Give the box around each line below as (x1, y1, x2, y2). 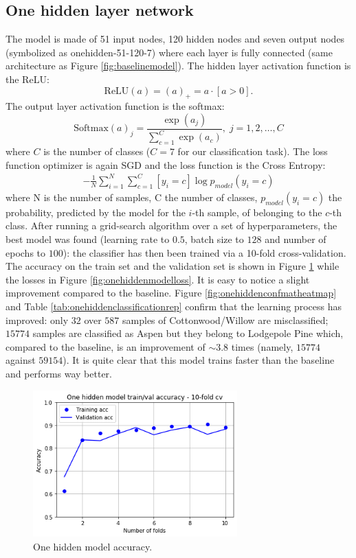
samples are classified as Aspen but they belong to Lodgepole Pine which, (32, 326, 344, 340)
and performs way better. (5, 366, 112, 380)
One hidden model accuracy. (33, 539, 153, 553)
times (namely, (231, 339, 293, 353)
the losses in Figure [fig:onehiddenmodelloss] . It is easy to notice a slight (5, 272, 310, 286)
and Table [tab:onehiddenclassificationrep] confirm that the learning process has (5, 299, 342, 314)
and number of (265, 232, 326, 246)
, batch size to (184, 232, 244, 246)
